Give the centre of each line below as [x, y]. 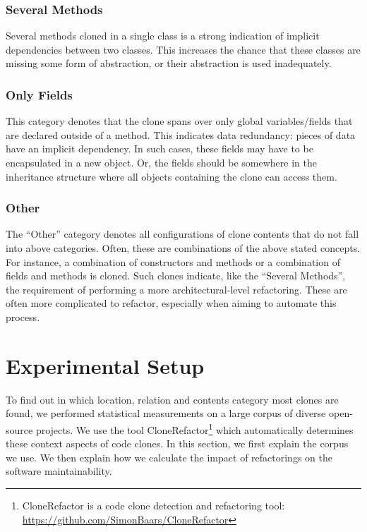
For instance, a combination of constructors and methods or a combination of [173, 261]
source [19, 429]
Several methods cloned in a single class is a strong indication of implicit [163, 36]
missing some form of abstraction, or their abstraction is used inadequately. [169, 63]
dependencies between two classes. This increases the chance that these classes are [183, 49]
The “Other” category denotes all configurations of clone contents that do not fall [182, 234]
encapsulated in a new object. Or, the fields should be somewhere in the [161, 162]
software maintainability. [59, 471]
